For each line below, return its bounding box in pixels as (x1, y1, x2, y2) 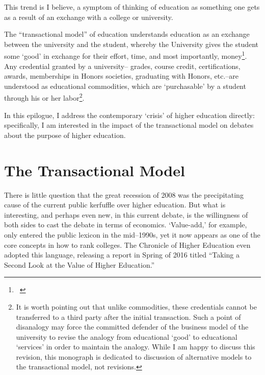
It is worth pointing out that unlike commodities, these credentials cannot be (16, 301, 257, 312)
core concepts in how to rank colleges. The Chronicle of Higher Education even (4, 239, 251, 250)
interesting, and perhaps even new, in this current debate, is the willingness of (4, 209, 248, 220)
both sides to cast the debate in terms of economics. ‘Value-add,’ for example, (4, 219, 247, 230)
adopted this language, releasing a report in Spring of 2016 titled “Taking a (4, 249, 240, 260)
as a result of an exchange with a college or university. (4, 11, 173, 22)
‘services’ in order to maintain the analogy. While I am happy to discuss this (16, 341, 255, 352)
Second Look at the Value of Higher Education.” (4, 259, 155, 270)
